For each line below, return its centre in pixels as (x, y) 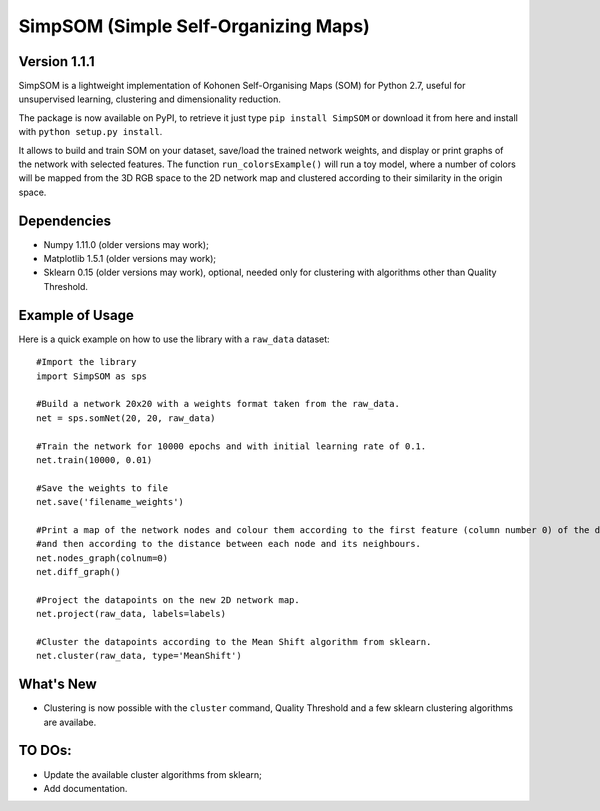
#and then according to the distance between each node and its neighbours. (229, 544)
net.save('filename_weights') (110, 502)
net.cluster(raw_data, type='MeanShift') (139, 656)
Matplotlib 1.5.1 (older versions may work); (130, 259)
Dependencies (65, 220)
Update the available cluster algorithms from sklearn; (152, 774)
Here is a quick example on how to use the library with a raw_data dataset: (174, 339)
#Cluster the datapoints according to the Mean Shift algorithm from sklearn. (234, 641)
